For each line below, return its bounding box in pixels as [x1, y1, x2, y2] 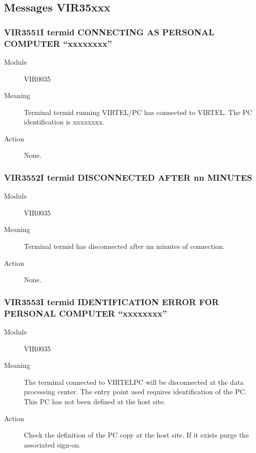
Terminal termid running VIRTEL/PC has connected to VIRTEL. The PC [24, 107, 253, 117]
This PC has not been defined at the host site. [24, 396, 165, 406]
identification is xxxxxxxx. [24, 116, 105, 127]
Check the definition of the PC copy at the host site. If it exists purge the [24, 430, 249, 440]
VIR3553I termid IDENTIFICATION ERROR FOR [4, 295, 219, 308]
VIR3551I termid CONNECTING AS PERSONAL [4, 25, 215, 38]
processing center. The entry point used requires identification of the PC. [24, 386, 247, 397]
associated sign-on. [24, 439, 81, 450]
